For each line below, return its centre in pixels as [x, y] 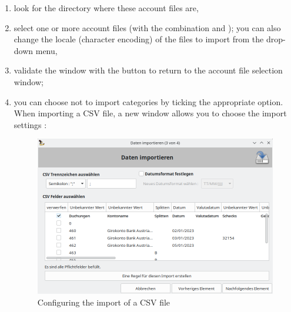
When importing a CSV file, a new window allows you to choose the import [150, 113]
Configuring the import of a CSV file [104, 302]
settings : [30, 124]
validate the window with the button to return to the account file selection [148, 70]
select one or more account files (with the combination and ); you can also [147, 27]
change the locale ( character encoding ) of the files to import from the [139, 39]
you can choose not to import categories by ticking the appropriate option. [148, 101]
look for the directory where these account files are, [106, 8]
